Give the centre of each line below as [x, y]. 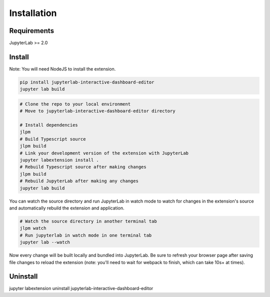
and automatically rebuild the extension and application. [67, 208]
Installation [33, 13]
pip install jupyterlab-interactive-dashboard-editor [87, 82]
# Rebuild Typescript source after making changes [83, 167]
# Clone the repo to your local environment [75, 104]
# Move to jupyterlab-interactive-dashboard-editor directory [97, 111]
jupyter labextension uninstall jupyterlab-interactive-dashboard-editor [81, 288]
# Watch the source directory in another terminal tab [88, 221]
